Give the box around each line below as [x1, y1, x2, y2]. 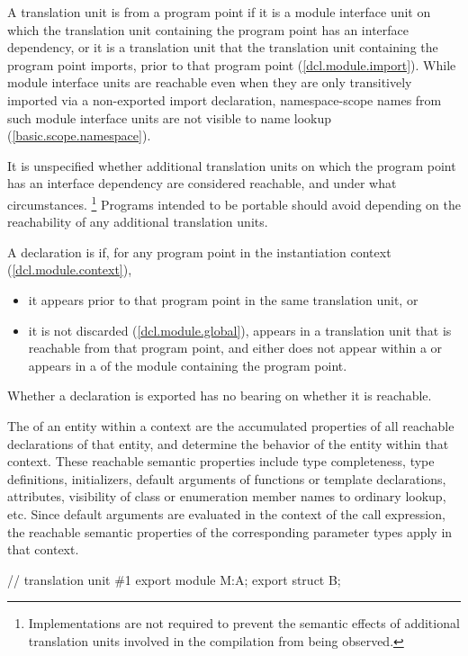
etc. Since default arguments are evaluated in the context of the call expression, [7, 504, 445, 523]
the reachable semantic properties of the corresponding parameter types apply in [7, 522, 453, 541]
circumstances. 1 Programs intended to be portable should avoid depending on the [7, 192, 461, 213]
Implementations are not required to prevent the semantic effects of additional [28, 614, 460, 633]
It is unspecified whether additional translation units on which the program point [7, 156, 456, 175]
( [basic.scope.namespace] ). [7, 126, 151, 145]
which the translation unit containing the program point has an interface [7, 20, 409, 39]
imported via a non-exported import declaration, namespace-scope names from [7, 90, 442, 109]
